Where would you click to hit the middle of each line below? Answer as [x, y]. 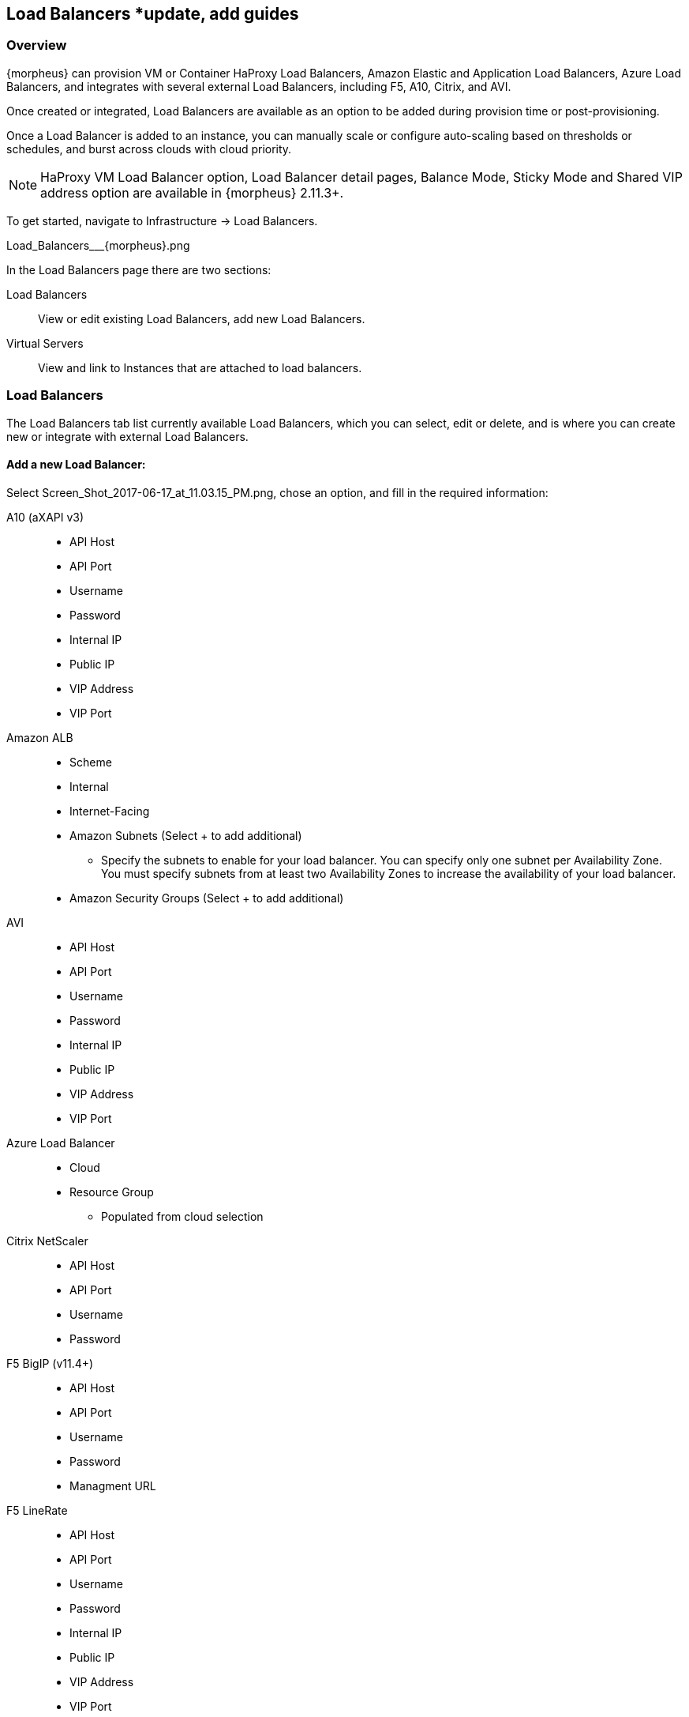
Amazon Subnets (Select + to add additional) [186, 835]
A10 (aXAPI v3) [45, 517]
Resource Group [112, 1192]
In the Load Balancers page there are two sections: [139, 269]
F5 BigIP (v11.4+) [50, 1363]
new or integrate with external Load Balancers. [127, 436]
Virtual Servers [45, 343]
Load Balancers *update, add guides [153, 14]
